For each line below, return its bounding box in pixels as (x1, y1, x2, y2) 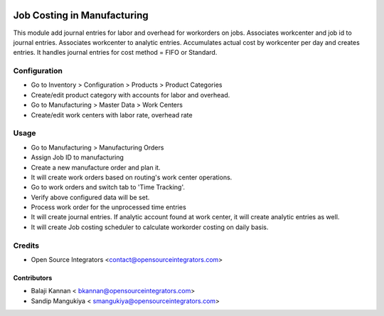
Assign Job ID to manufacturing (31, 153, 124, 162)
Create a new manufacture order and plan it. (31, 163, 161, 172)
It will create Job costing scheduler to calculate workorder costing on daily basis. (31, 223, 269, 231)
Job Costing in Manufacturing (13, 9, 149, 21)
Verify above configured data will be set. (31, 193, 150, 201)
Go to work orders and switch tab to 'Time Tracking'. (31, 183, 185, 191)
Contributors (13, 274, 53, 283)
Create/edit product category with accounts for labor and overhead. (31, 90, 230, 99)
